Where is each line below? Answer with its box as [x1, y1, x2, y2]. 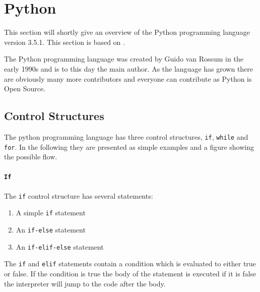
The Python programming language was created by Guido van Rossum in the [4, 53, 243, 64]
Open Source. [4, 83, 46, 94]
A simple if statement [16, 207, 86, 218]
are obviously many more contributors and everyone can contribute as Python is [4, 73, 252, 84]
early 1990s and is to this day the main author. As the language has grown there [4, 63, 253, 74]
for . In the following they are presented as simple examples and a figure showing [4, 141, 254, 152]
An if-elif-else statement [16, 241, 104, 252]
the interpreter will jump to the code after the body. [4, 278, 166, 288]
